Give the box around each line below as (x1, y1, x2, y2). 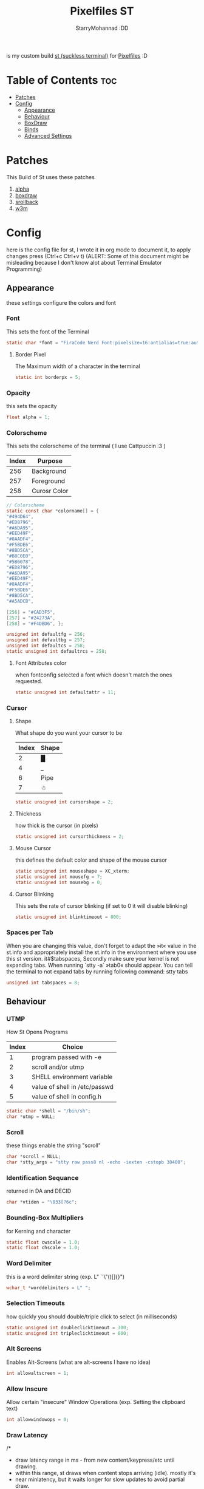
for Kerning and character (6, 1227, 71, 1235)
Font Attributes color (15, 659, 67, 666)
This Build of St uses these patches (6, 173, 95, 180)
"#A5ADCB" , (6, 598, 34, 604)
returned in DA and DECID (6, 1187, 72, 1194)
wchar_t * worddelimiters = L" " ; (6, 1284, 91, 1291)
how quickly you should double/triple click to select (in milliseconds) (6, 1313, 177, 1320)
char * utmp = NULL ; (6, 1114, 56, 1120)
